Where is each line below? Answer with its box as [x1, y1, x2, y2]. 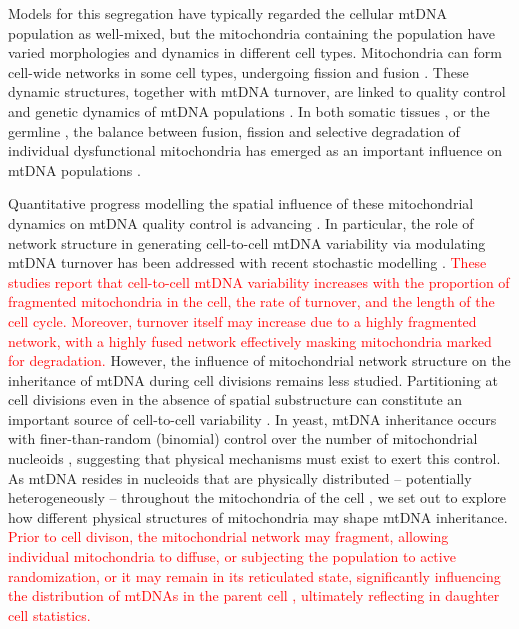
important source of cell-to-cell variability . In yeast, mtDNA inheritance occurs [8, 408, 497, 429]
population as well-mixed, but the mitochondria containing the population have [8, 22, 496, 43]
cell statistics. [8, 604, 91, 625]
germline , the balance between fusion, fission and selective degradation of [8, 120, 460, 141]
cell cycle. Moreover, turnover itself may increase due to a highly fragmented [8, 310, 477, 331]
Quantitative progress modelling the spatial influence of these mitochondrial [8, 193, 474, 214]
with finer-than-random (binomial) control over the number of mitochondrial [8, 428, 478, 449]
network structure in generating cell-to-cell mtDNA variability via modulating [8, 232, 486, 253]
